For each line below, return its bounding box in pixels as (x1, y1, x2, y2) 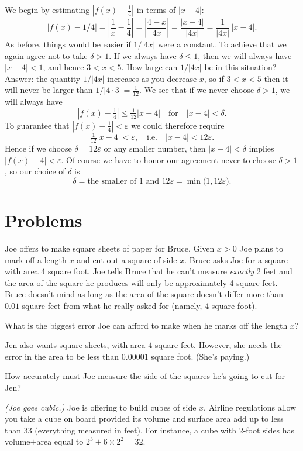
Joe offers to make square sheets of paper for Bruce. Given (5, 242, 215, 254)
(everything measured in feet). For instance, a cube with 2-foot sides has (35, 424, 294, 436)
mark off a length (5, 253, 67, 266)
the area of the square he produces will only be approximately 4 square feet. (5, 276, 278, 288)
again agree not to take (5, 49, 88, 61)
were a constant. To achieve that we (157, 38, 287, 50)
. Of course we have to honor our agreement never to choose (61, 153, 276, 166)
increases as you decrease (107, 72, 197, 84)
